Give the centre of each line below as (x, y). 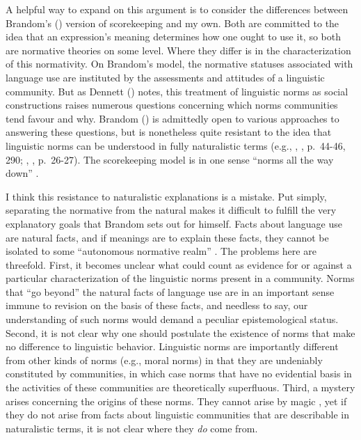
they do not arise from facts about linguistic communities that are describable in (178, 415)
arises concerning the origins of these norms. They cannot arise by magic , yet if (176, 401)
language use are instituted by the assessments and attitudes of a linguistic (165, 77)
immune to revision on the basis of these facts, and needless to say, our (157, 305)
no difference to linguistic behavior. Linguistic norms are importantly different (172, 346)
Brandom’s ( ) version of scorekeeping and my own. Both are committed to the (173, 23)
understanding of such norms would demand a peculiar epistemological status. (172, 319)
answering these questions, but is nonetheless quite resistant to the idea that (169, 132)
